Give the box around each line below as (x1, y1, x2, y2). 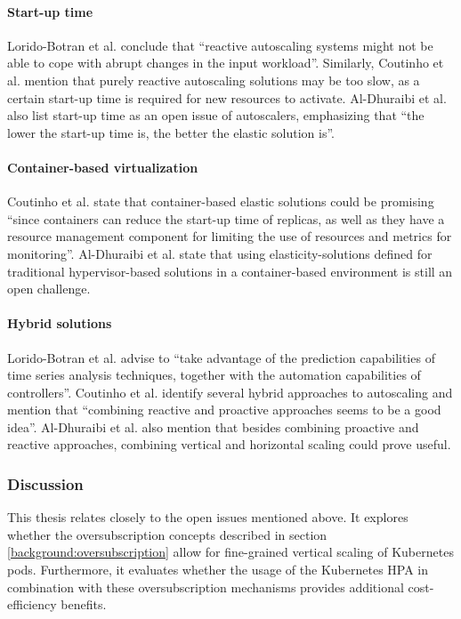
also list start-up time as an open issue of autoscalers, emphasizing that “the (7, 106, 425, 125)
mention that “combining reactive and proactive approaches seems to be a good (7, 400, 441, 419)
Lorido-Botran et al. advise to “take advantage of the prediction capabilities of (7, 348, 435, 366)
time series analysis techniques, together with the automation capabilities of (7, 366, 421, 384)
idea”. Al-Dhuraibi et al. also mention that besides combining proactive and (7, 417, 419, 436)
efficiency (7, 595, 57, 614)
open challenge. (7, 279, 91, 298)
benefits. (61, 595, 107, 614)
